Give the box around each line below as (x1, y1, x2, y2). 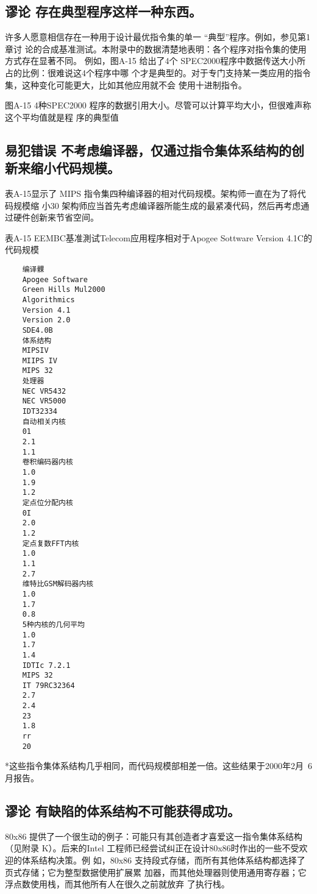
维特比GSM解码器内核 (22, 580, 94, 589)
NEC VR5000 (22, 397, 66, 406)
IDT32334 (22, 407, 57, 416)
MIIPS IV (22, 356, 57, 365)
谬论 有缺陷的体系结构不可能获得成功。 (5, 801, 241, 820)
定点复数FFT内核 (22, 539, 79, 548)
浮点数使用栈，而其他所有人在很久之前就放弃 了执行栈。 (5, 878, 230, 890)
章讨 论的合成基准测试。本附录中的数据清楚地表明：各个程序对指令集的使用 (5, 42, 307, 55)
